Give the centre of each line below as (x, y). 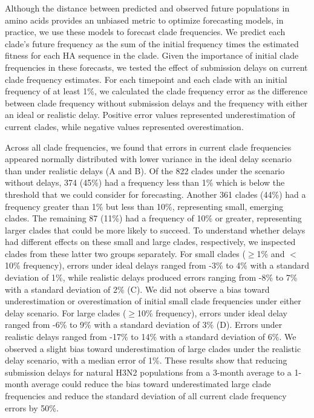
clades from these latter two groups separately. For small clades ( (125, 253)
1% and (271, 253)
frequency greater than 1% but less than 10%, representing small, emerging (144, 206)
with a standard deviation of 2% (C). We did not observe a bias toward (137, 289)
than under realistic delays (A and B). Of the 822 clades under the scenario (145, 170)
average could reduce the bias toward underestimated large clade (151, 384)
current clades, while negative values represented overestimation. (124, 126)
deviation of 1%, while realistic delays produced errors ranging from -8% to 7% (151, 277)
